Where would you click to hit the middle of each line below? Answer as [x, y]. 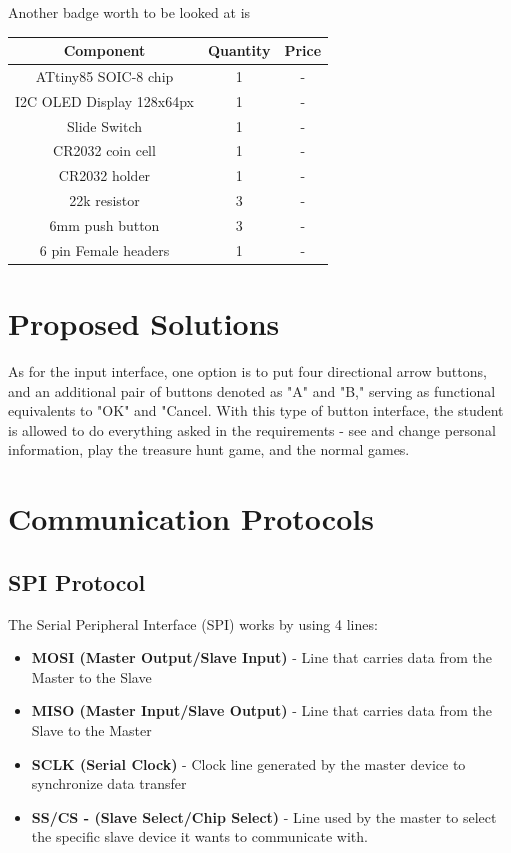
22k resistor [104, 200]
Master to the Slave [91, 676]
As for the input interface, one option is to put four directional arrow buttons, [247, 371]
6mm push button [104, 225]
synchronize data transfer [109, 783]
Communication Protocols [191, 518]
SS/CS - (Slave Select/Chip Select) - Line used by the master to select [264, 816]
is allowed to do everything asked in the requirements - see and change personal [252, 429]
